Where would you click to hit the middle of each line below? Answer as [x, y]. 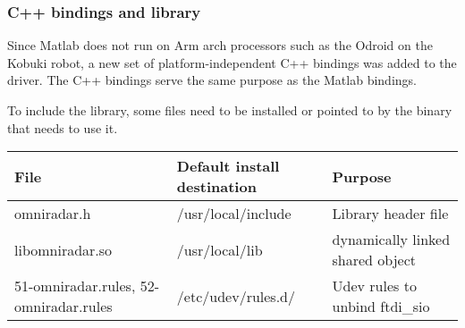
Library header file [390, 214]
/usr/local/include [234, 214]
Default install [228, 166]
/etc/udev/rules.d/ [236, 296]
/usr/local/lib [220, 249]
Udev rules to [374, 286]
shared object [374, 260]
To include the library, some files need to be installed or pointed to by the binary [230, 110]
